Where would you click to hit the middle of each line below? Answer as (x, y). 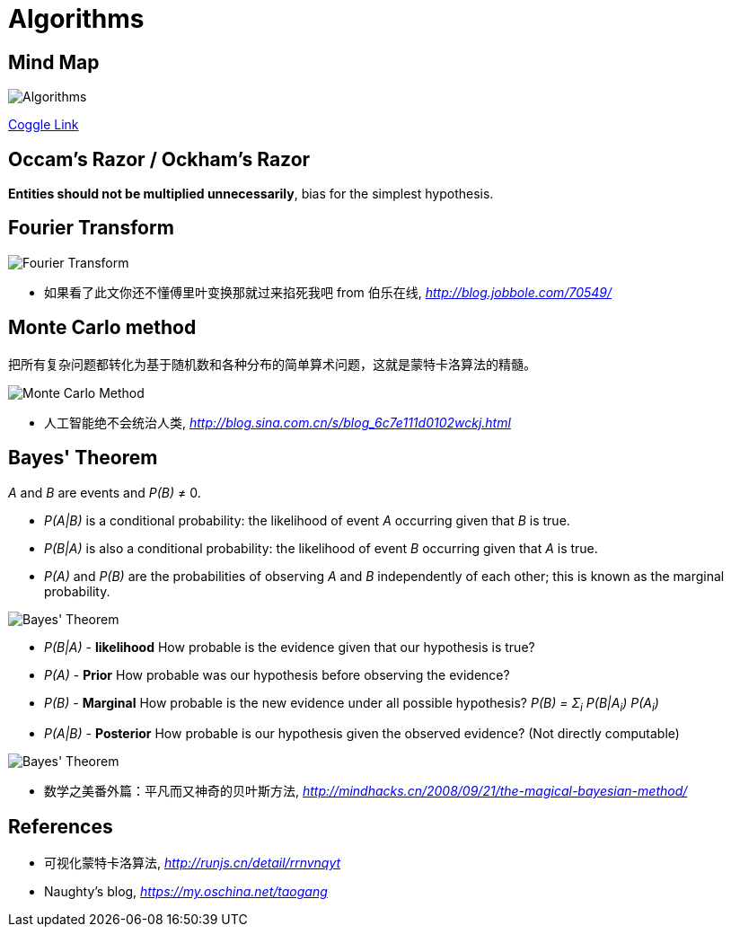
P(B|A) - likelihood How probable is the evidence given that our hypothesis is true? (290, 647)
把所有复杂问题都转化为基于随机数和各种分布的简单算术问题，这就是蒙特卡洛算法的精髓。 (272, 364)
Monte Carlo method (102, 328)
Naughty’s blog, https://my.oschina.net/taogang (186, 892)
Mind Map (54, 62)
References (61, 826)
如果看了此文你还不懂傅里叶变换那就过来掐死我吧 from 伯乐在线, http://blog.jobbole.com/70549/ (328, 292)
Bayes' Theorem (83, 458)
